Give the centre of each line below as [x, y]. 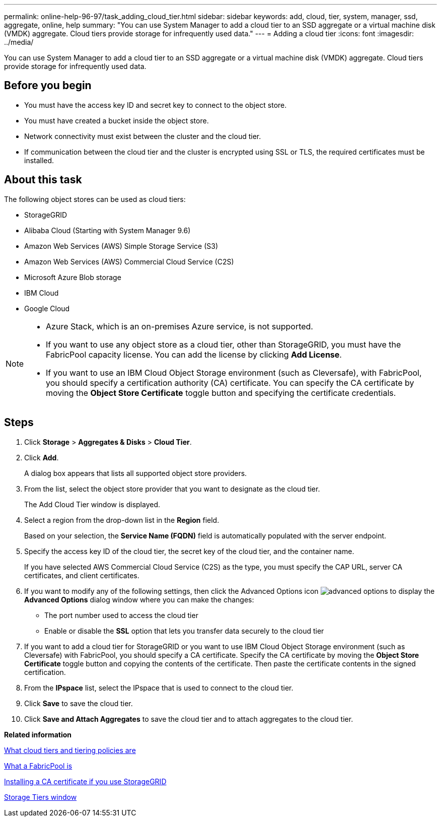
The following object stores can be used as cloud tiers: [95, 199]
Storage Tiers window [41, 797]
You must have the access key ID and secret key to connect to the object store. [156, 105]
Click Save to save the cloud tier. [79, 703]
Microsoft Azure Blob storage [73, 277]
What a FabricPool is [38, 766]
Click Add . [42, 457]
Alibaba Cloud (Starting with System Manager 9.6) [107, 230]
